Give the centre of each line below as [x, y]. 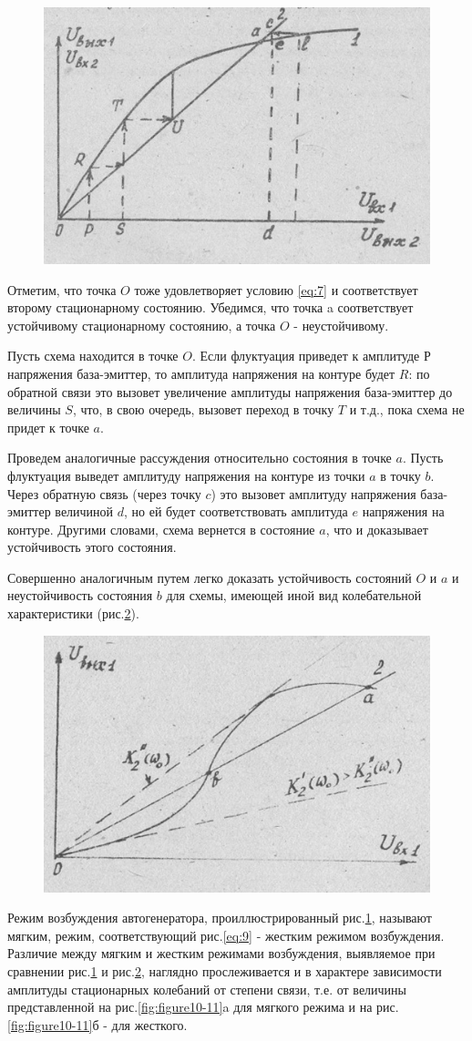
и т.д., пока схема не [407, 409]
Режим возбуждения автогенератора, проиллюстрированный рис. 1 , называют [220, 918]
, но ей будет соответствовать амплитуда [236, 511]
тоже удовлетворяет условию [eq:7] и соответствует [276, 289]
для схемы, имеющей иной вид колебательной [294, 595]
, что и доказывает [377, 529]
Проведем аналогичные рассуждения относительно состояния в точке [200, 458]
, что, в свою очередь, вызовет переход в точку [203, 409]
